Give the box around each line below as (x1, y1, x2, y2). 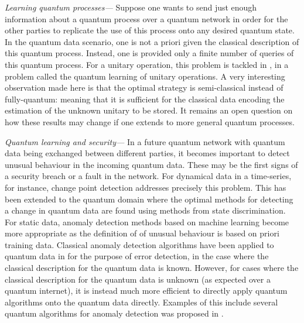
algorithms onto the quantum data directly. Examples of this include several (5, 295, 278, 308)
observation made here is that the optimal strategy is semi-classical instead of (5, 81, 283, 94)
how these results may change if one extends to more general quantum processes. (5, 115, 295, 128)
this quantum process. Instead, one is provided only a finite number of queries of (5, 47, 294, 59)
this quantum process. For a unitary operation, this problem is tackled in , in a (5, 58, 289, 70)
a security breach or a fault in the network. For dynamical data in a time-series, (5, 170, 292, 182)
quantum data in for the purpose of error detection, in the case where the (5, 250, 269, 262)
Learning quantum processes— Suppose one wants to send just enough (5, 1, 257, 13)
